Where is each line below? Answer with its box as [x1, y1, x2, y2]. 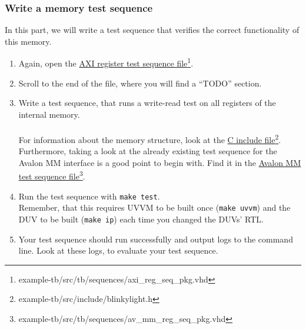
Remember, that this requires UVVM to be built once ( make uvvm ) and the [18, 201, 291, 214]
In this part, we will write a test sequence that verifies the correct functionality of [5, 24, 300, 36]
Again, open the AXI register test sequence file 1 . [18, 55, 194, 69]
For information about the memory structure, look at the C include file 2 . [18, 132, 281, 145]
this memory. [5, 35, 52, 47]
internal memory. [18, 108, 80, 120]
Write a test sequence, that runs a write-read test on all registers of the [18, 97, 276, 109]
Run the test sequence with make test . [18, 190, 160, 202]
